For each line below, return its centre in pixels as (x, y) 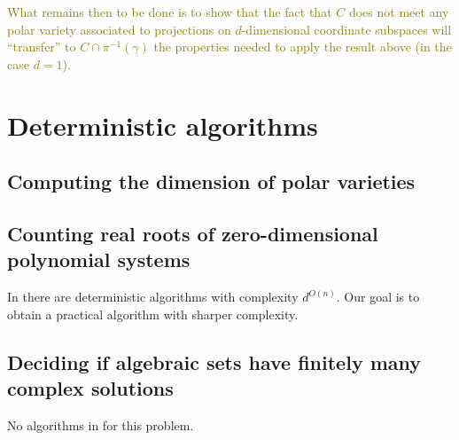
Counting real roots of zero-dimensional (193, 233)
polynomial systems (99, 259)
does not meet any (399, 12)
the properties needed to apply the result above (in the (303, 47)
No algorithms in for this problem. (101, 424)
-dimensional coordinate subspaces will (346, 29)
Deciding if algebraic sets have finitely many (214, 361)
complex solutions (90, 388)
